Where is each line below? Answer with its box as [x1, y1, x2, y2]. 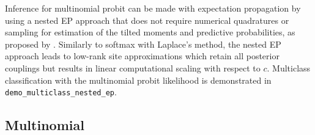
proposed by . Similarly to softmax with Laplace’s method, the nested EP [5, 37, 281, 50]
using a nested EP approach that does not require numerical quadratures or [5, 13, 289, 26]
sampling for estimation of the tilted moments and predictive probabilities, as [5, 26, 295, 38]
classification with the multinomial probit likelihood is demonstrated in [5, 73, 272, 86]
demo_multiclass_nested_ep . [5, 86, 117, 98]
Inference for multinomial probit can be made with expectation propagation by [5, 2, 301, 14]
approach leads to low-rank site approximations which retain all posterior [5, 49, 280, 62]
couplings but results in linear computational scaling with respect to [5, 61, 261, 74]
